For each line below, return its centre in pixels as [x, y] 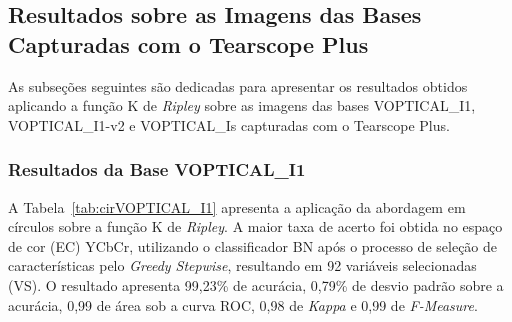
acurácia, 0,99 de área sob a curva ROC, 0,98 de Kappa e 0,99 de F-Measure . [243, 304]
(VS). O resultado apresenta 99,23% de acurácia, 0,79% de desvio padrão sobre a [256, 284]
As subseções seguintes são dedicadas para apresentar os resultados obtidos [238, 85]
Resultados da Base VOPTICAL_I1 [157, 169]
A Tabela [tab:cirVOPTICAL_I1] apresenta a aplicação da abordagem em [237, 206]
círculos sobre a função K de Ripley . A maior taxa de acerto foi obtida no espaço [255, 226]
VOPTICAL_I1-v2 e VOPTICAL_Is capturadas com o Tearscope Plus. [229, 124]
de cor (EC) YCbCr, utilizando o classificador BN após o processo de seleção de [253, 245]
